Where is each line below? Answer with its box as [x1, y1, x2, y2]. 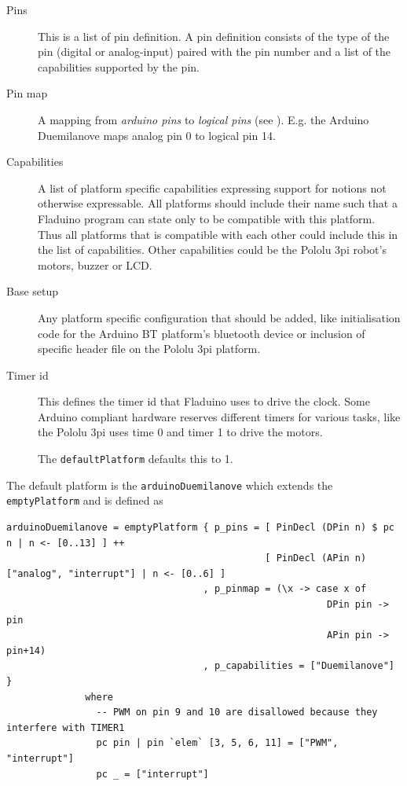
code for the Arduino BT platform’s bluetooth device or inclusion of [38, 325, 365, 341]
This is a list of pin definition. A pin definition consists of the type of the [38, 28, 390, 44]
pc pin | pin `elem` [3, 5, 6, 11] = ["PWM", [96, 737, 339, 749]
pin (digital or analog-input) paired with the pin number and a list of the [38, 43, 391, 60]
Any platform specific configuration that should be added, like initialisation [38, 309, 401, 325]
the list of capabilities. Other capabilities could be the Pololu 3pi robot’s [38, 241, 387, 258]
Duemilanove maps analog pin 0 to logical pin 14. [38, 127, 276, 143]
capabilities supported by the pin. [38, 58, 200, 75]
